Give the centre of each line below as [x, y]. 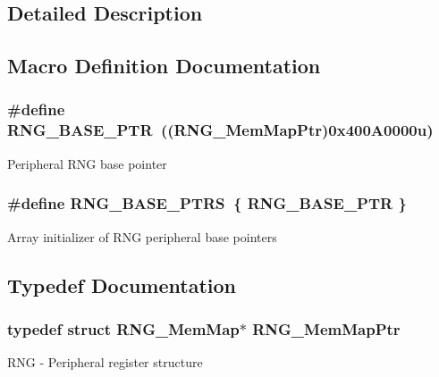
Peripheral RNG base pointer [87, 163]
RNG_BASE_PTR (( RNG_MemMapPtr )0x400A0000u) [220, 130]
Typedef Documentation [122, 285]
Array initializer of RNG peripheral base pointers [142, 236]
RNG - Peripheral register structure [105, 362]
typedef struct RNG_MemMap [123, 328]
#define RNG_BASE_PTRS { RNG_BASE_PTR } [207, 203]
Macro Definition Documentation [164, 66]
